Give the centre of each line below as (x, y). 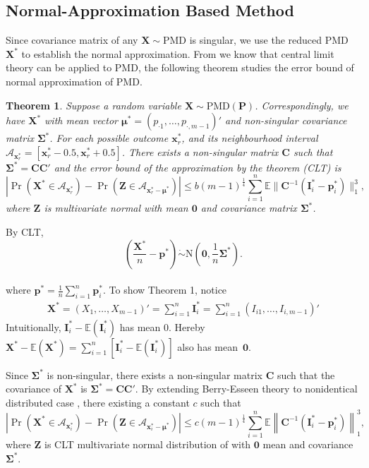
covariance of (34, 389)
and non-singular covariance (286, 120)
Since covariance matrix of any (72, 40)
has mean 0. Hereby (162, 326)
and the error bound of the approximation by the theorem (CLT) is (198, 167)
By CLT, (25, 232)
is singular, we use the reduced (256, 40)
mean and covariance (308, 444)
